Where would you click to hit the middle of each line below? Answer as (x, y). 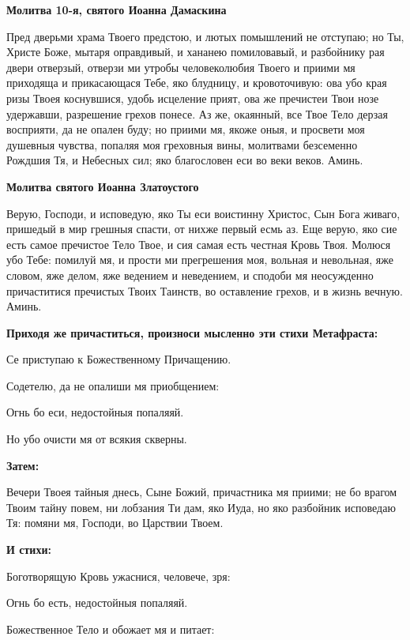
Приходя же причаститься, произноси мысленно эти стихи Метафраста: (192, 332)
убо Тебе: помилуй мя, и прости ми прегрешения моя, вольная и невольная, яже (200, 260)
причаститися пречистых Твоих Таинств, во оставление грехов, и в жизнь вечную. (205, 290)
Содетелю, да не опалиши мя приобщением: (113, 385)
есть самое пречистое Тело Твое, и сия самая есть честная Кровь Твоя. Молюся (199, 244)
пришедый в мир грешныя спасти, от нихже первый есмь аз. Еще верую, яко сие (202, 229)
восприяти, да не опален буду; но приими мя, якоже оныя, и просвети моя (186, 129)
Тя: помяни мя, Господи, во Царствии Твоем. (115, 523)
